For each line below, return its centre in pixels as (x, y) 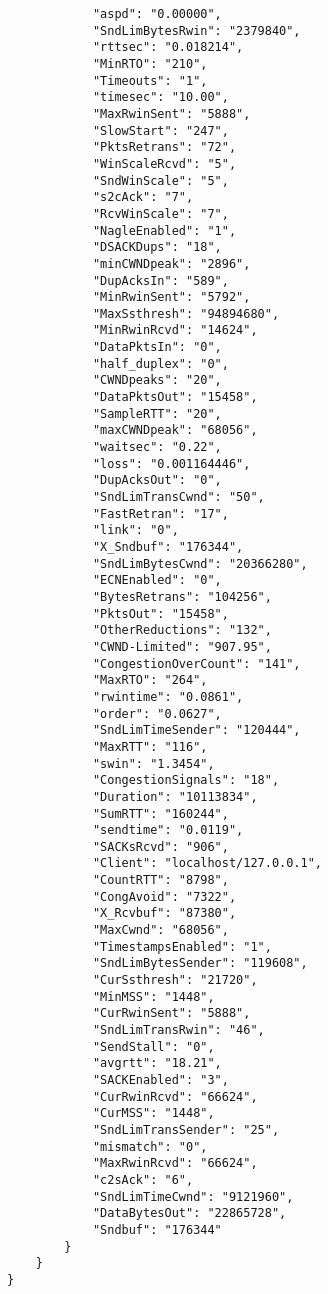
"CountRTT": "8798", (160, 880)
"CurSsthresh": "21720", (175, 980)
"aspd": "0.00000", (157, 14)
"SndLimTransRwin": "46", (178, 1030)
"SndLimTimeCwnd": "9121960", (193, 1196)
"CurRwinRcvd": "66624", (175, 1096)
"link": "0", (135, 530)
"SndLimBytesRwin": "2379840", (196, 30)
